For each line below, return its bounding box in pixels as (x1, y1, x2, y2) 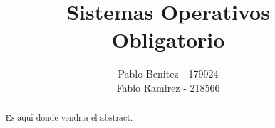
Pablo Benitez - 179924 (118, 66, 219, 81)
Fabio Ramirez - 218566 (116, 80, 220, 95)
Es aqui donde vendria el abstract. (5, 112, 133, 124)
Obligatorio (111, 25, 225, 54)
